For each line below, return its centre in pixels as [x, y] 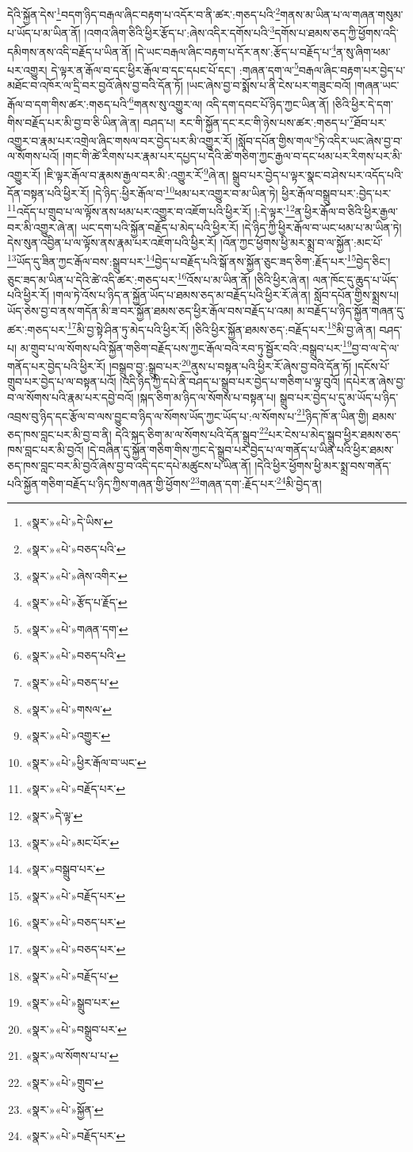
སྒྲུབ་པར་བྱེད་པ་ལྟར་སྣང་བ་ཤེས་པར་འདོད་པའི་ [317, 174]
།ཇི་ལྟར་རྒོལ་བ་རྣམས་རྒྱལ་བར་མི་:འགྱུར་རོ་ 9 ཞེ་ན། [136, 173]
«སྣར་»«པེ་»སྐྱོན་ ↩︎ [65, 1109]
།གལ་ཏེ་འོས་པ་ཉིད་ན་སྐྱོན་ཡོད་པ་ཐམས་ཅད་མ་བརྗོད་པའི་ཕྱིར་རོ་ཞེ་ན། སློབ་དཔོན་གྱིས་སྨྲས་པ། [226, 295]
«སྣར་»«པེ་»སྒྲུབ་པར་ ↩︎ [73, 1002]
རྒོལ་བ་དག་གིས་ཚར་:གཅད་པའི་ [68, 104]
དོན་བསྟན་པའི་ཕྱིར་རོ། [48, 193]
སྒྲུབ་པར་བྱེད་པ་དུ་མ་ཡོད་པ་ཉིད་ [339, 397]
